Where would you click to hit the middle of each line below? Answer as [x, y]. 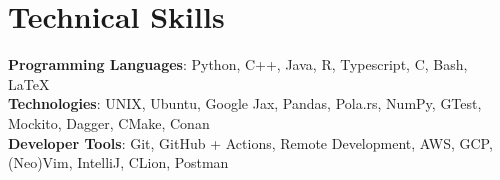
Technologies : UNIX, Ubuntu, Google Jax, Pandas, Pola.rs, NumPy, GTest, [245, 103]
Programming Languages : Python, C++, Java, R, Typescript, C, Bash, [238, 64]
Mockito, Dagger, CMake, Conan [109, 122]
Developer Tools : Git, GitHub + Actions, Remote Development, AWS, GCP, [250, 142]
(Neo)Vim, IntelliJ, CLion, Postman [118, 162]
